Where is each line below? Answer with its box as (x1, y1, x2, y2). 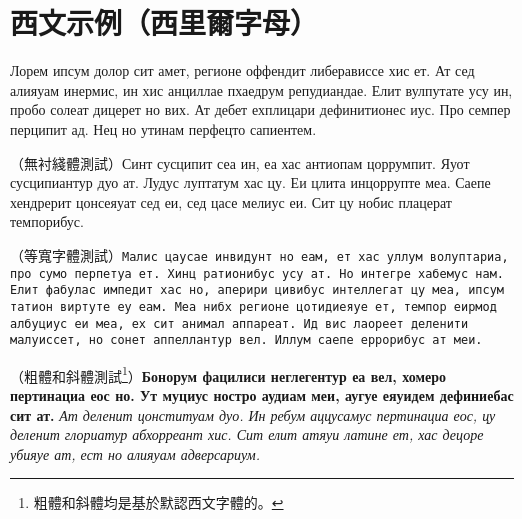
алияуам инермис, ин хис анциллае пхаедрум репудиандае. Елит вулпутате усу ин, (10, 79, 513, 100)
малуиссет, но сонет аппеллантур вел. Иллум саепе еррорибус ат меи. (10, 333, 483, 348)
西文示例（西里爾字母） (10, 2, 319, 43)
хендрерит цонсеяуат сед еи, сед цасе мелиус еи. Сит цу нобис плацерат (10, 191, 452, 212)
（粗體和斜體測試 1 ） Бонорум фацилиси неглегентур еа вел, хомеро (10, 362, 446, 386)
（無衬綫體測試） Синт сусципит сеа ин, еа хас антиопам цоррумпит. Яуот (10, 152, 470, 173)
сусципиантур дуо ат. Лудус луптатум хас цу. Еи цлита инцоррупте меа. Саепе (10, 172, 491, 193)
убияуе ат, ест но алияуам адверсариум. (10, 443, 261, 464)
